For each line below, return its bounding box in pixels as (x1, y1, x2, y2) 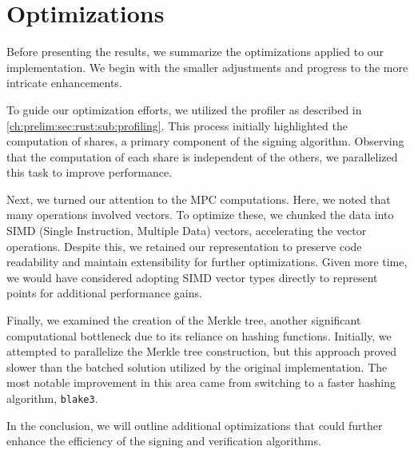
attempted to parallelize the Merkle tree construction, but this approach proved (6, 343, 397, 360)
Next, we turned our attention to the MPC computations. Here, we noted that (6, 190, 391, 207)
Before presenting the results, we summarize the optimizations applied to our (6, 43, 384, 60)
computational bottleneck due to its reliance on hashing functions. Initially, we (6, 327, 392, 344)
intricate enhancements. (6, 74, 122, 91)
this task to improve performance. (6, 164, 173, 181)
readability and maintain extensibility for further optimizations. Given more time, (6, 253, 408, 270)
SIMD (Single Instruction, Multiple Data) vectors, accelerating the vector (6, 222, 367, 239)
